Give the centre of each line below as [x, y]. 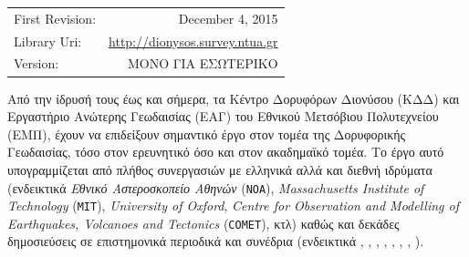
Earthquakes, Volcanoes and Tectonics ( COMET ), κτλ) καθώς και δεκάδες [203, 223]
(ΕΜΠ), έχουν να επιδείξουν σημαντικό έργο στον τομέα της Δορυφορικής [207, 134]
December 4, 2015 [228, 18]
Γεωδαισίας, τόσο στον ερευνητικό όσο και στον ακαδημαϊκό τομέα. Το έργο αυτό [226, 152]
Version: [36, 63]
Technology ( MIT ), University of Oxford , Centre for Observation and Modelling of [233, 206]
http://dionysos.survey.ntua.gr [193, 41]
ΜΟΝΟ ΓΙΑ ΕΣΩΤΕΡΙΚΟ [203, 63]
